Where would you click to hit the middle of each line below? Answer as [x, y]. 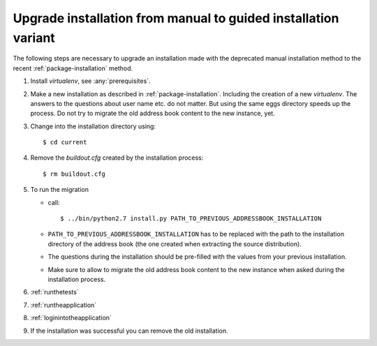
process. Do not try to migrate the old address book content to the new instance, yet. [153, 113]
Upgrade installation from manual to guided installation [176, 18]
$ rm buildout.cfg [74, 174]
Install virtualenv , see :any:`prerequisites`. [90, 81]
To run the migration [59, 190]
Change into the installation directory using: [93, 126]
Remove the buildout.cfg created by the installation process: [117, 158]
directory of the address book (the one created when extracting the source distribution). [175, 243]
